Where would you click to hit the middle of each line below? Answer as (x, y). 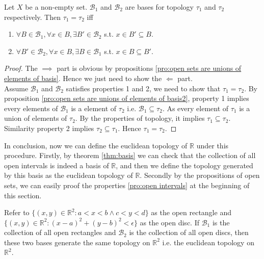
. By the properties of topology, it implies (140, 118)
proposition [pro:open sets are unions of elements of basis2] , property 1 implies (127, 98)
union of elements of (36, 118)
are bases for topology (159, 7)
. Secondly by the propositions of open (200, 175)
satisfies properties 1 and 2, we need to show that (143, 88)
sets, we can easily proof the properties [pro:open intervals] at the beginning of (127, 185)
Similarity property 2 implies (49, 128)
